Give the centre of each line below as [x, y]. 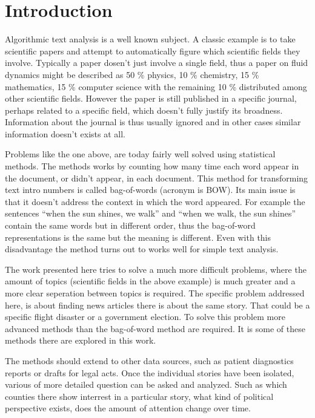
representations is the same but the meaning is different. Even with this [138, 237]
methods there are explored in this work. [81, 340]
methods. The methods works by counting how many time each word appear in [152, 166]
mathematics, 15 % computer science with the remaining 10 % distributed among [156, 86]
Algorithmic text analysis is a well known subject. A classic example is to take [150, 39]
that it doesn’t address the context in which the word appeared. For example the [155, 201]
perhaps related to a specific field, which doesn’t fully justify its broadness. [144, 110]
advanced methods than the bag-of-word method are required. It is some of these [155, 328]
